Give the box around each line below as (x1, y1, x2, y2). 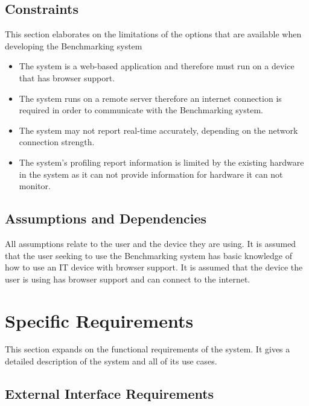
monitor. (19, 180, 51, 192)
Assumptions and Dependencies (5, 209, 207, 228)
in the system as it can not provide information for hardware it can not (19, 167, 283, 180)
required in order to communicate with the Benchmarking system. (19, 104, 263, 116)
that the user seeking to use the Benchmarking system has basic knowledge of (5, 249, 292, 261)
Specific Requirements (5, 308, 194, 333)
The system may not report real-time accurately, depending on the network (19, 123, 298, 136)
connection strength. (19, 136, 95, 148)
